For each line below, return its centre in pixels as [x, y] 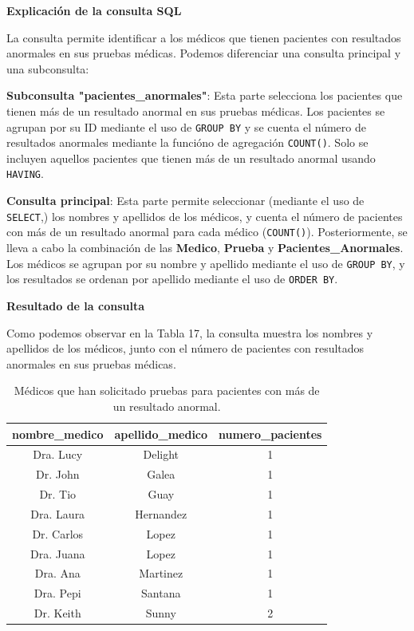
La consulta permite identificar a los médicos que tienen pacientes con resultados [204, 37]
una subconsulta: [48, 68]
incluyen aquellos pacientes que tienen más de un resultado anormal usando [191, 158]
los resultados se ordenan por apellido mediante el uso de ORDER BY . [172, 279]
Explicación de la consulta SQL [94, 10]
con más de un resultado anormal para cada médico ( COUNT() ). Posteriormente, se [207, 232]
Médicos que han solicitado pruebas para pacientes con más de [167, 390]
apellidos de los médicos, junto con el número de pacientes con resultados [185, 348]
